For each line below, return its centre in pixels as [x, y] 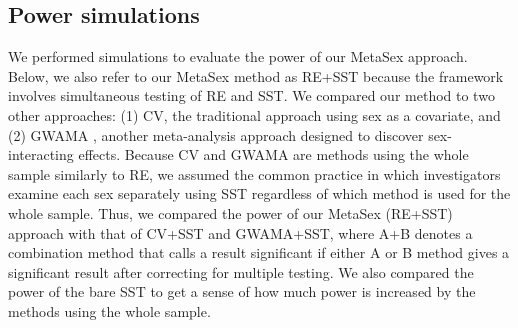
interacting [41, 154]
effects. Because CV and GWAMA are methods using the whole [273, 154]
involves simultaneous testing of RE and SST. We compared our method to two [251, 95]
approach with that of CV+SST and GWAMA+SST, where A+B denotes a [240, 232]
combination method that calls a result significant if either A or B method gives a [259, 252]
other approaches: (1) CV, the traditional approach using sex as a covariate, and [254, 114]
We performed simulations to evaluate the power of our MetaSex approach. [238, 56]
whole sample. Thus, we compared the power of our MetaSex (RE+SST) [230, 212]
